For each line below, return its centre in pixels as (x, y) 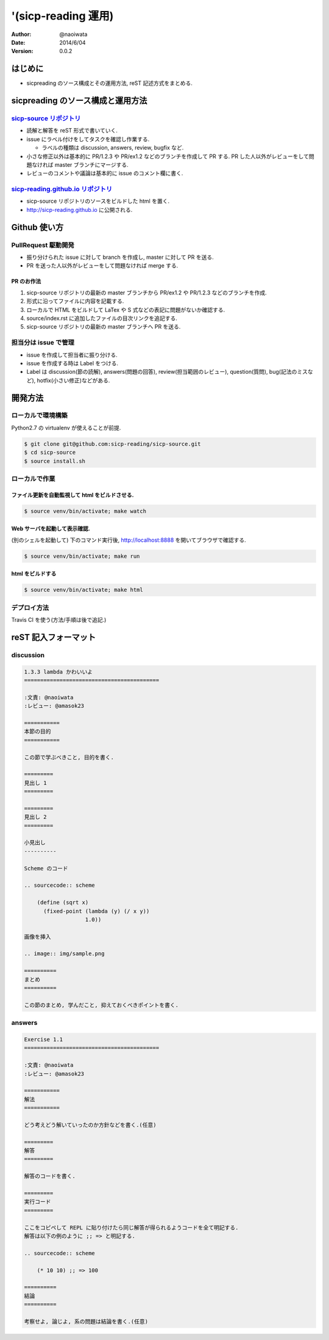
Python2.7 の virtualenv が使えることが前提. (66, 428)
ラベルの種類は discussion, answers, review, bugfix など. (113, 148)
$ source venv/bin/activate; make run (82, 556)
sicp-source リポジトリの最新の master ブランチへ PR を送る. (104, 327)
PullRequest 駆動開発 (43, 245)
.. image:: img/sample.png (64, 954)
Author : (21, 34)
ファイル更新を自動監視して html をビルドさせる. (73, 495)
